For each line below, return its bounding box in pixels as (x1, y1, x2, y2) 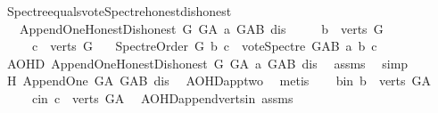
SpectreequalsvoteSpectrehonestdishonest (6, 2, 232, 20)
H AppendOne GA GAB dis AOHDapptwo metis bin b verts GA (6, 71, 432, 90)
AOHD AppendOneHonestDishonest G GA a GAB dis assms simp (6, 53, 409, 72)
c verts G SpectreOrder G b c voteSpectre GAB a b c (31, 36, 377, 55)
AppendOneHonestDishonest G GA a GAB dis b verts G (19, 19, 384, 37)
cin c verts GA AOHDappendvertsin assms (31, 88, 293, 107)
